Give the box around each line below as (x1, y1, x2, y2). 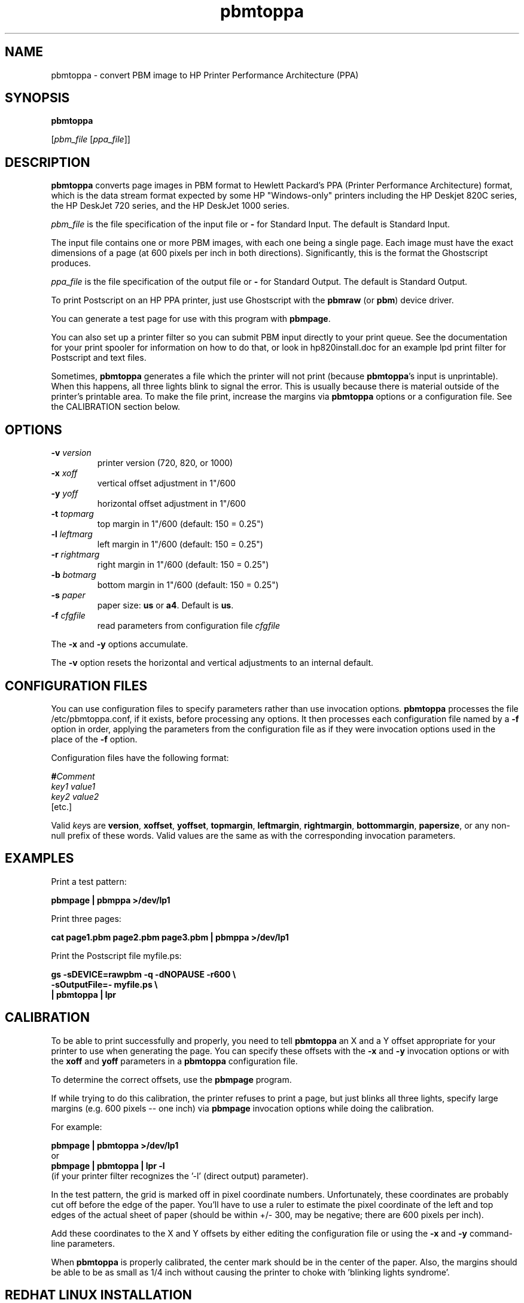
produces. (51, 258, 91, 269)
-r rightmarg (51, 549, 100, 560)
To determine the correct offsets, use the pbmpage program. (51, 1074, 292, 1085)
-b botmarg (51, 570, 96, 580)
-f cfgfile (51, 610, 86, 621)
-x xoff (51, 468, 78, 479)
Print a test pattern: (51, 876, 127, 887)
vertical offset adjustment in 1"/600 (97, 478, 236, 489)
